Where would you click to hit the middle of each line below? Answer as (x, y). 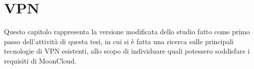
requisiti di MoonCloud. (40, 60)
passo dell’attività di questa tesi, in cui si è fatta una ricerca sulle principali (119, 41)
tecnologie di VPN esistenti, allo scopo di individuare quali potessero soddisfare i (127, 51)
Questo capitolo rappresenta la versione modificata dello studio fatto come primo (127, 32)
